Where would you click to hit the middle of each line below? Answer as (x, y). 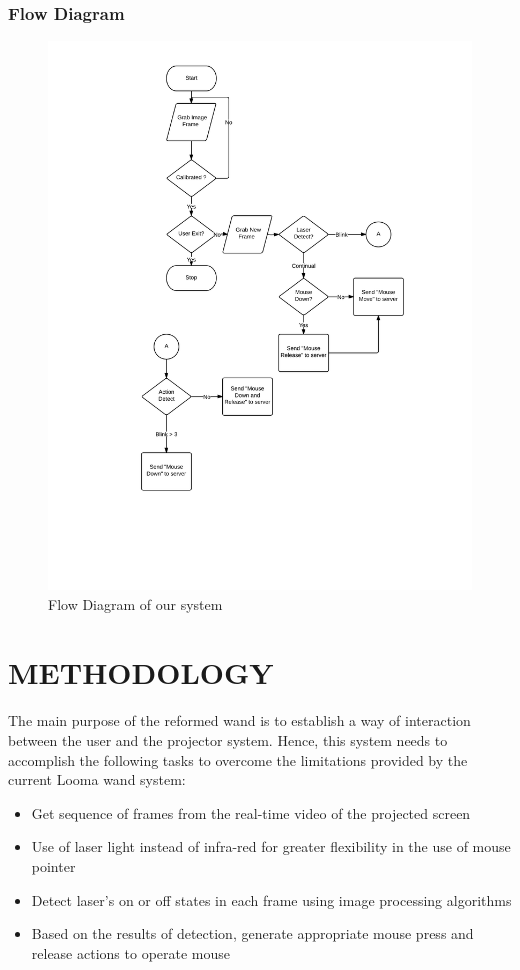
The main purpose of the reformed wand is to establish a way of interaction (239, 720)
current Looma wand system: (97, 779)
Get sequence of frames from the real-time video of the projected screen (251, 812)
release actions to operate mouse (131, 952)
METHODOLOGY (141, 672)
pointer (53, 865)
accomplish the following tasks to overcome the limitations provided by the (238, 759)
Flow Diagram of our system (135, 603)
